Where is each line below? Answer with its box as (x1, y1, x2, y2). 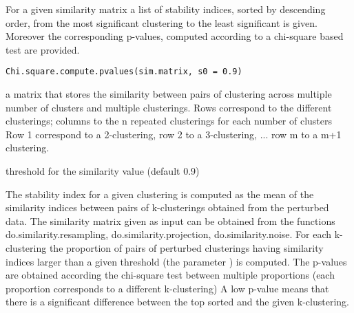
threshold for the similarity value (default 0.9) (6, 164, 200, 177)
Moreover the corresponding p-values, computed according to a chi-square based (6, 29, 344, 43)
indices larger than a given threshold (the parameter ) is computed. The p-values (6, 254, 347, 268)
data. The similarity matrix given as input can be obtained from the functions (6, 213, 335, 228)
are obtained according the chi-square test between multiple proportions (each (6, 268, 335, 282)
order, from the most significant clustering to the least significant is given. (6, 15, 317, 30)
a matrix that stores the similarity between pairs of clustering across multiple (6, 87, 332, 101)
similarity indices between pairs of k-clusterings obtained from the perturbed (6, 200, 329, 215)
